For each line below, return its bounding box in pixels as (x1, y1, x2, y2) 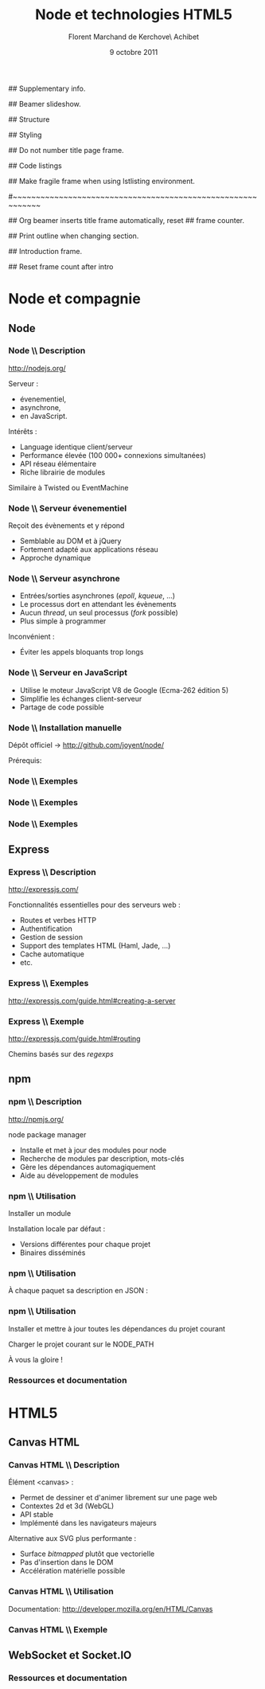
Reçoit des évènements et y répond (8, 521, 125, 530)
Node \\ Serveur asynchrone (8, 573, 121, 585)
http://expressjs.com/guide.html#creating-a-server (8, 995, 176, 1005)
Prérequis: (8, 756, 42, 765)
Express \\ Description (8, 866, 97, 878)
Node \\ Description (8, 345, 86, 356)
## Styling (8, 130, 42, 139)
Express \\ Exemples (8, 978, 89, 989)
